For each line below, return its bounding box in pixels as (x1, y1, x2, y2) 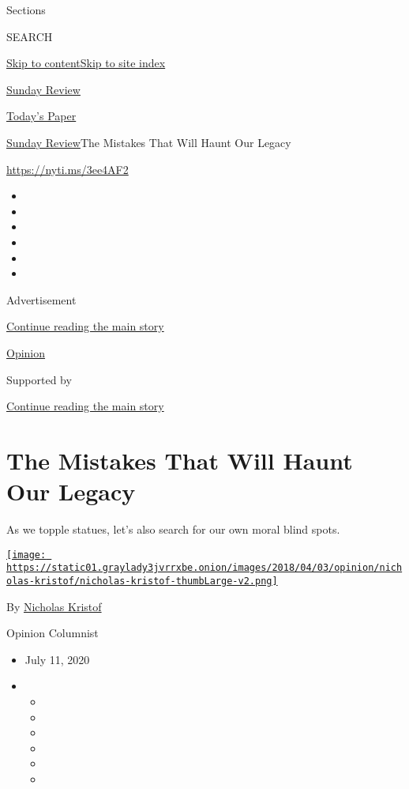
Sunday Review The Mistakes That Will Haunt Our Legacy (6, 134, 291, 150)
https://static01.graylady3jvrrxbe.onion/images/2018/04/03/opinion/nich (6, 562, 403, 574)
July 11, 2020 (24, 651, 90, 667)
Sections (6, 2, 46, 17)
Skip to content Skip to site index (6, 55, 166, 71)
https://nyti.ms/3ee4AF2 (6, 160, 129, 177)
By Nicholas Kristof (6, 598, 102, 614)
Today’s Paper (6, 108, 77, 124)
